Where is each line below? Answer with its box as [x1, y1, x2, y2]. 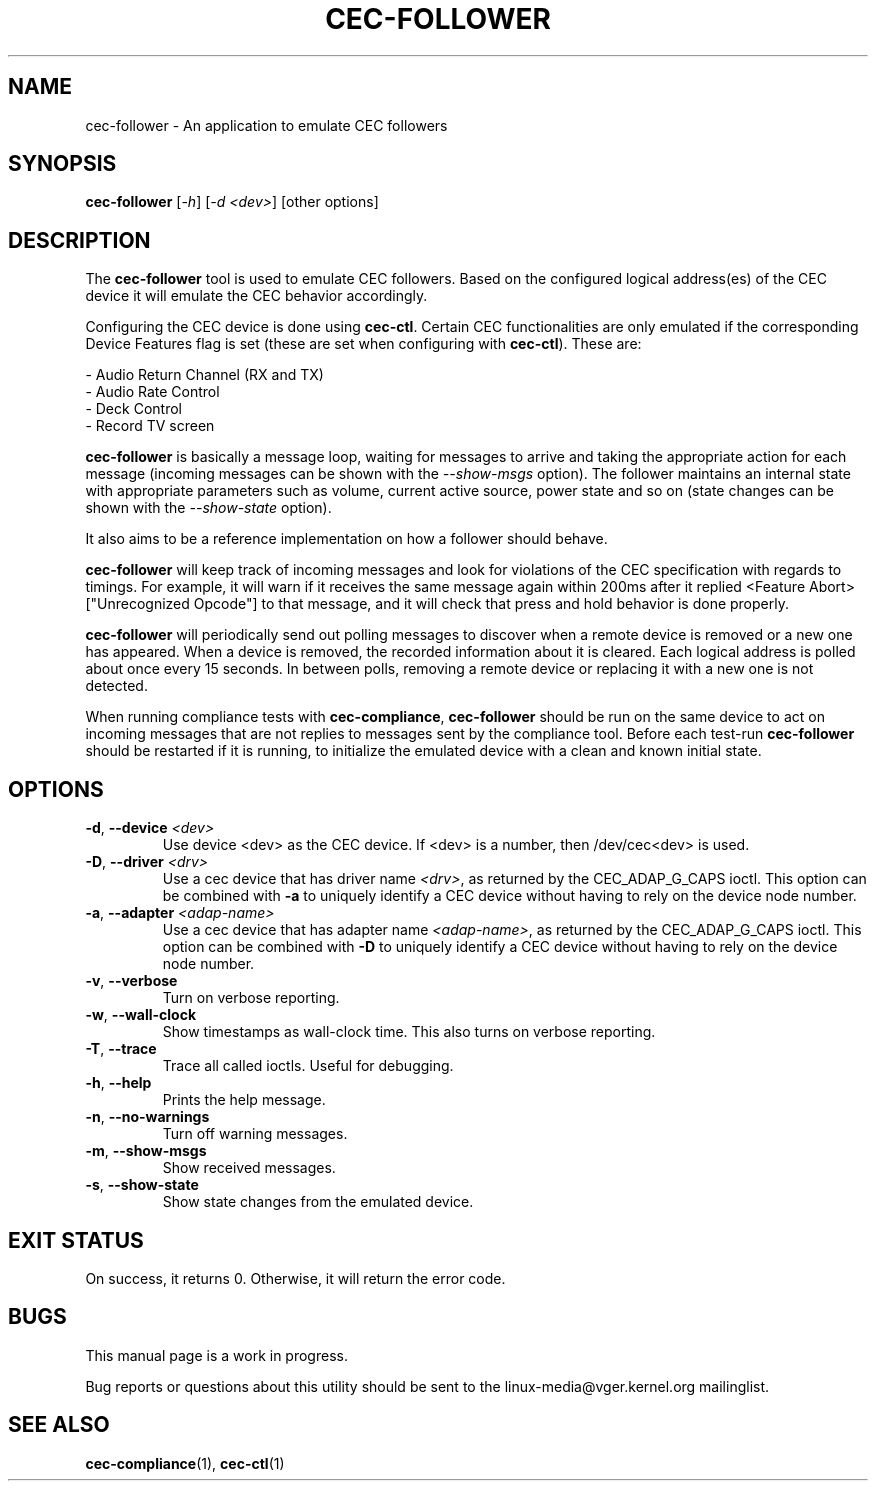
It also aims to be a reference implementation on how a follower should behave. [85, 530, 608, 548]
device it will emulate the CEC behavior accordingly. [85, 287, 428, 305]
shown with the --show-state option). [85, 499, 332, 517]
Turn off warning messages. [162, 1125, 348, 1143]
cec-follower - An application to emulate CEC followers [85, 116, 448, 134]
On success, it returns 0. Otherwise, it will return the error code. [85, 1269, 506, 1287]
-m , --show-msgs [85, 1142, 207, 1160]
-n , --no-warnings [85, 1108, 210, 1126]
